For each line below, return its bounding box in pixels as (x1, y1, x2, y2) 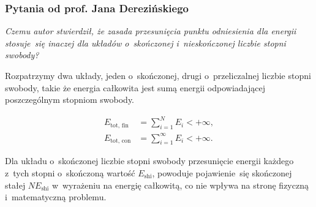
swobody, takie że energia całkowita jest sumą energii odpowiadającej (5, 81, 265, 94)
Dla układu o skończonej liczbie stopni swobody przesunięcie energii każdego (5, 154, 294, 167)
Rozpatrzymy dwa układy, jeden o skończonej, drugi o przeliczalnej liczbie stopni (5, 69, 311, 81)
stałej (5, 178, 26, 191)
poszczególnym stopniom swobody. (5, 93, 135, 106)
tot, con (110, 138, 131, 145)
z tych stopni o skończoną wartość (5, 167, 135, 179)
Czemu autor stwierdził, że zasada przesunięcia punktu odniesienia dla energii (5, 24, 296, 37)
